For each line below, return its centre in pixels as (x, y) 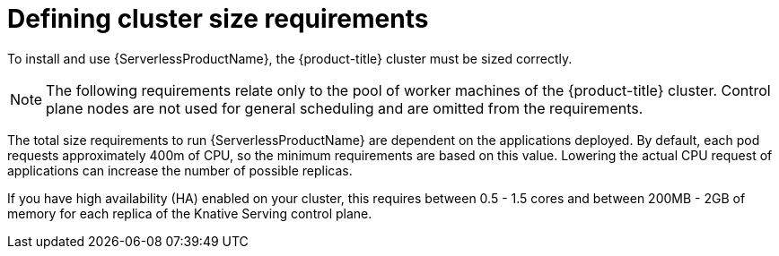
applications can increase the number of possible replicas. (180, 170)
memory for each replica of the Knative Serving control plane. (190, 213)
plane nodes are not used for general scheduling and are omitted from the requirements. (345, 108)
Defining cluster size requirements (218, 19)
